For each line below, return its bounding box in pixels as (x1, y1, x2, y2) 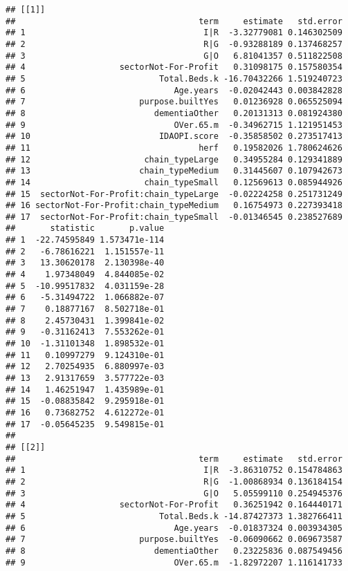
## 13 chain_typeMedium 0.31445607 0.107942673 (6, 166, 342, 176)
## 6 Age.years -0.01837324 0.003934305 (6, 523, 342, 533)
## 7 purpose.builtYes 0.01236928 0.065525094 (6, 97, 342, 107)
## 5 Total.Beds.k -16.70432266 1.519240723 (6, 73, 342, 84)
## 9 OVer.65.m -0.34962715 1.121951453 (6, 120, 342, 130)
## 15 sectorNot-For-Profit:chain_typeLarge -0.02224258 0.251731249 (6, 189, 342, 199)
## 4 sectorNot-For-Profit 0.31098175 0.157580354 (6, 62, 342, 73)
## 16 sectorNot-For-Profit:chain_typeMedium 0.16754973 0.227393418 (6, 200, 342, 211)
